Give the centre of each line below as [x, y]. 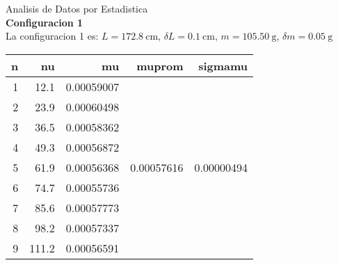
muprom [160, 65]
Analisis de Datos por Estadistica [77, 8]
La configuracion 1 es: [52, 36]
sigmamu [223, 65]
